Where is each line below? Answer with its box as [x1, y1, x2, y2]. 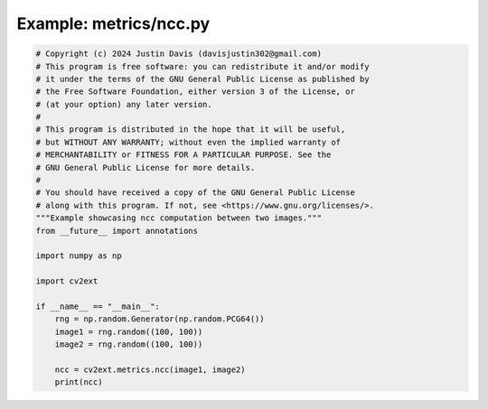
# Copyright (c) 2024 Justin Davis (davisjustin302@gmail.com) [35, 49, 323, 59]
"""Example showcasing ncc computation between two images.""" [35, 213, 323, 223]
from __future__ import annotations [35, 226, 199, 236]
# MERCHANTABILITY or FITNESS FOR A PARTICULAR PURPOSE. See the [35, 150, 332, 160]
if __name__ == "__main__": [35, 301, 160, 311]
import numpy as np [35, 251, 122, 261]
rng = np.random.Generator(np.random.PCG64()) [54, 314, 266, 324]
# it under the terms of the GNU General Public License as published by [35, 73, 370, 84]
